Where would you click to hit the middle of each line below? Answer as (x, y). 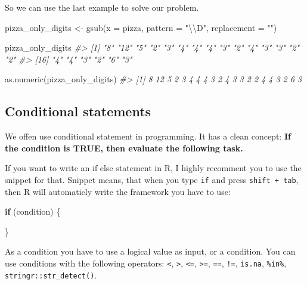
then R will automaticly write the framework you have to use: (118, 191)
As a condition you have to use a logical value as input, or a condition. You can (150, 251)
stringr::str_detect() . (51, 275)
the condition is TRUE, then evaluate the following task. (124, 148)
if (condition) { (33, 211)
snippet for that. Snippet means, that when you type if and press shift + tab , (152, 179)
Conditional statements (78, 111)
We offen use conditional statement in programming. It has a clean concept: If (148, 136)
